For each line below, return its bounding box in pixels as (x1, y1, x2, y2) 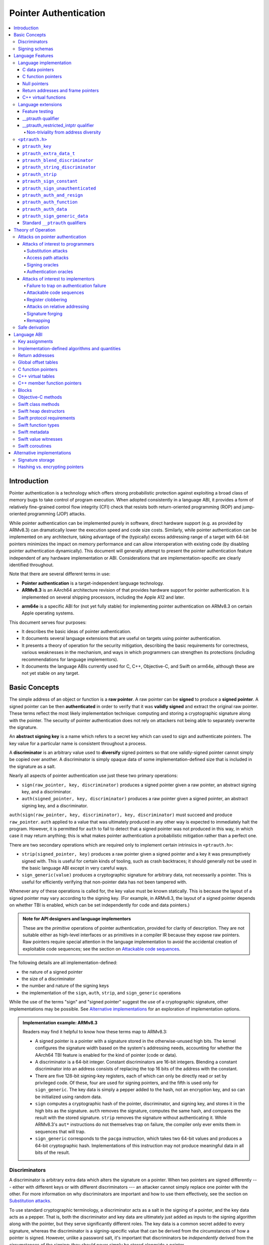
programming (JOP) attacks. (27, 511, 86, 517)
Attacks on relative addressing (26, 304, 89, 310)
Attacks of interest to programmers (22, 241, 95, 247)
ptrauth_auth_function (22, 199, 78, 205)
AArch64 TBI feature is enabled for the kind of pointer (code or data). (35, 1052, 177, 1058)
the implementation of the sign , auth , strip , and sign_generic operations (21, 990, 181, 996)
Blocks (18, 387, 32, 393)
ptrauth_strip (22, 171, 57, 177)
